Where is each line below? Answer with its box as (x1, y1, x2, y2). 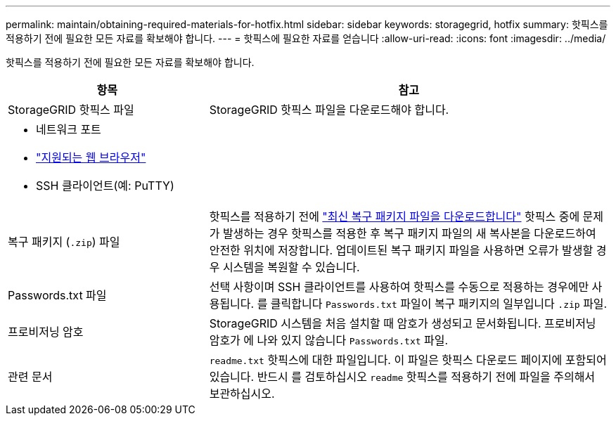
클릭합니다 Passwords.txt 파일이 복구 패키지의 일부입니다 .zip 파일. (270, 297, 608, 311)
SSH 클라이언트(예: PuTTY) (36, 179, 174, 193)
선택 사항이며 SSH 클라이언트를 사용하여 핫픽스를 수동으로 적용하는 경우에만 (209, 280, 589, 294)
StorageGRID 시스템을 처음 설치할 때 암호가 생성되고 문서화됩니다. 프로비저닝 (209, 316, 596, 330)
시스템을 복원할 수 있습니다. (222, 260, 360, 274)
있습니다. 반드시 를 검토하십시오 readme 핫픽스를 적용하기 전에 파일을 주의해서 (209, 370, 596, 384)
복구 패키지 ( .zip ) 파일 (8, 235, 120, 249)
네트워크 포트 (36, 122, 101, 136)
